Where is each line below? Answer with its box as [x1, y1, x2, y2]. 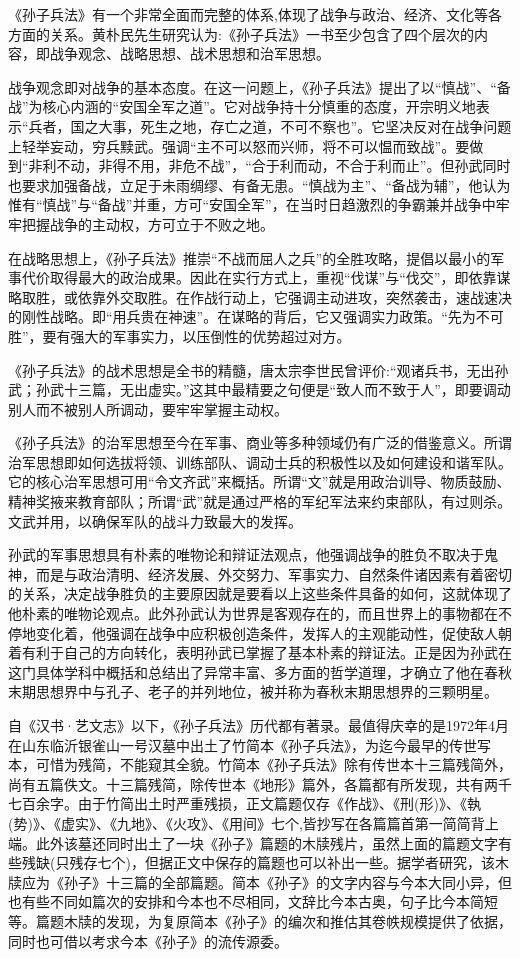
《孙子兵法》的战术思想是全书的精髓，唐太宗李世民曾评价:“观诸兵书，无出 [8, 359, 495, 380]
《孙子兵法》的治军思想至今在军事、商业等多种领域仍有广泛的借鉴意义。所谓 [8, 432, 512, 453]
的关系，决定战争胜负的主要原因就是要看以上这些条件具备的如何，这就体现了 [8, 583, 512, 604]
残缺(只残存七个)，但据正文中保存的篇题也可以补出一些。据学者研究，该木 [21, 852, 509, 873]
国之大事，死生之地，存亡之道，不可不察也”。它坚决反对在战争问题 [70, 115, 512, 136]
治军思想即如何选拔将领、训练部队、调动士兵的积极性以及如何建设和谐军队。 [8, 451, 512, 472]
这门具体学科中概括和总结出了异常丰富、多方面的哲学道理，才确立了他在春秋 [8, 661, 512, 682]
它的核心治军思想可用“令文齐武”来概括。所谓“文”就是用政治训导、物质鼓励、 [8, 471, 511, 492]
